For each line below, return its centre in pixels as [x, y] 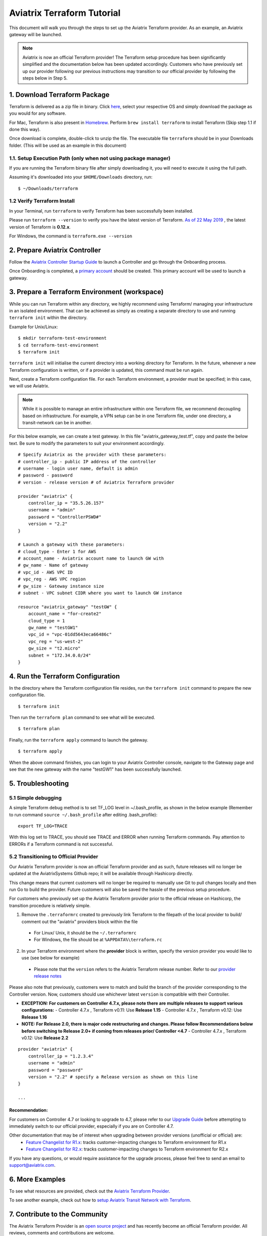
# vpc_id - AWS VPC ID [45, 572]
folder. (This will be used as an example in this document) [68, 145]
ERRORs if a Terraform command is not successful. [61, 844]
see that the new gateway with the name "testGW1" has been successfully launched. [95, 769]
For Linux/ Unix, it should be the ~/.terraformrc [85, 932]
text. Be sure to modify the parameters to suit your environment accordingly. [87, 443]
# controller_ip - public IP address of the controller [87, 462]
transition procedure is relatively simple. [50, 905]
